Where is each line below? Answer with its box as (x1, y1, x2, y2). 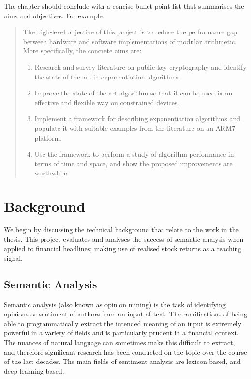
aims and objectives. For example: (4, 10, 104, 20)
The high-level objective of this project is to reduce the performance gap (23, 27, 238, 37)
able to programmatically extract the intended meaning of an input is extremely (4, 318, 242, 328)
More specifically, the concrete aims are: (23, 46, 142, 56)
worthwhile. (34, 168, 69, 178)
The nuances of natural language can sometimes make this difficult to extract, (4, 337, 235, 347)
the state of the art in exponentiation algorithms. (34, 71, 180, 81)
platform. (34, 132, 62, 142)
